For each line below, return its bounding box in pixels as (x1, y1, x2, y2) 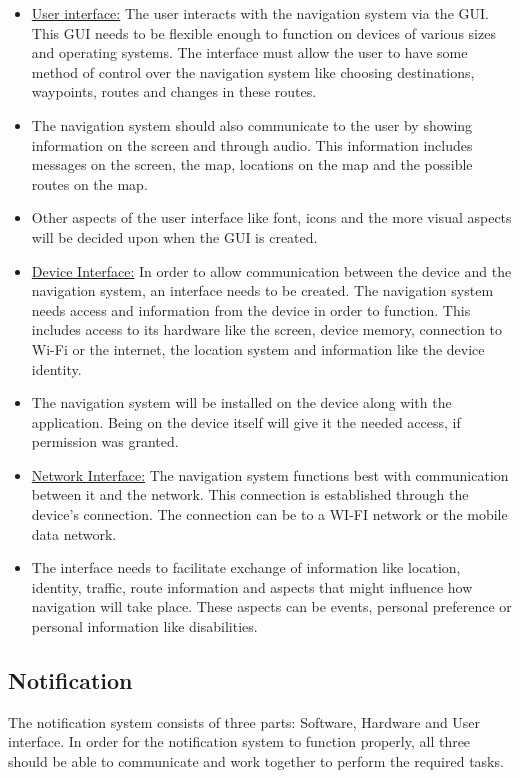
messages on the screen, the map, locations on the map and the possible (31, 154, 473, 175)
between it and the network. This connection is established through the (31, 484, 469, 505)
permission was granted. (31, 431, 179, 452)
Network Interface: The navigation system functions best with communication (31, 464, 509, 485)
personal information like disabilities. (31, 616, 258, 637)
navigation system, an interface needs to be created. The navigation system (31, 280, 494, 301)
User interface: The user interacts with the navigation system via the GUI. (31, 3, 489, 23)
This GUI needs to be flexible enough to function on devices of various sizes (31, 22, 496, 43)
